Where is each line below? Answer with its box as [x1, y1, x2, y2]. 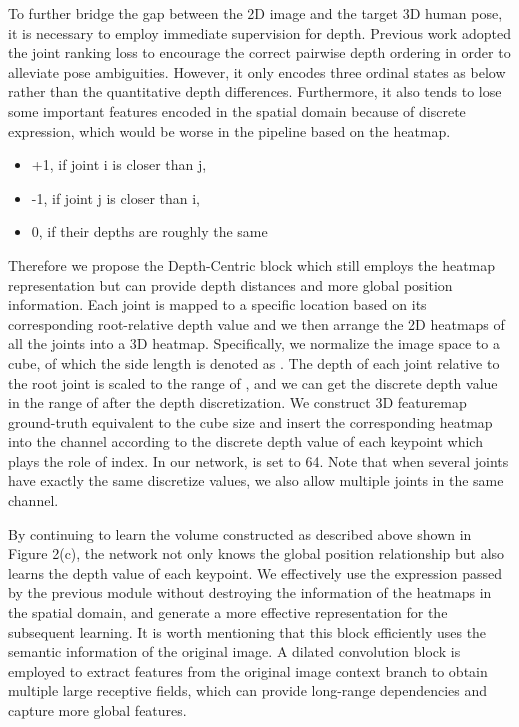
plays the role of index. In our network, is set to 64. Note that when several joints [8, 450, 509, 471]
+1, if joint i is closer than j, [31, 154, 207, 175]
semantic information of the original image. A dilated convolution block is [8, 641, 461, 662]
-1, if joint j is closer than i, [31, 187, 200, 208]
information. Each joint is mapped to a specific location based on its [8, 294, 427, 315]
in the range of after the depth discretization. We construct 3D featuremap [8, 392, 467, 413]
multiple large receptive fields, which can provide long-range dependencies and [8, 680, 488, 701]
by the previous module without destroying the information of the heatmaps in [8, 582, 492, 603]
